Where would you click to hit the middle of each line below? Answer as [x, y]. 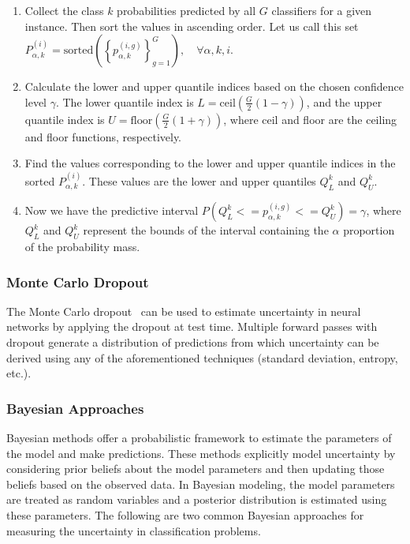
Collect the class [64, 10]
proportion [369, 230]
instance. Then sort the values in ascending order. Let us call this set [192, 26]
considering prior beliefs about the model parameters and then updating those [196, 469]
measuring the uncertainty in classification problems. [134, 530]
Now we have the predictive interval [112, 210]
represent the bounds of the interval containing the [206, 230]
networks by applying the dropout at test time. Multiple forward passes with [192, 326]
